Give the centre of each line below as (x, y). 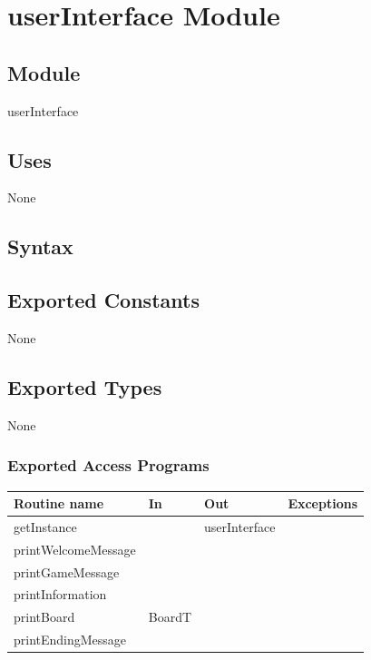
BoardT (170, 617)
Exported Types (85, 386)
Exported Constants (103, 300)
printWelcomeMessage (75, 549)
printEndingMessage (70, 640)
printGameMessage (67, 571)
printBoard (44, 617)
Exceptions (323, 503)
